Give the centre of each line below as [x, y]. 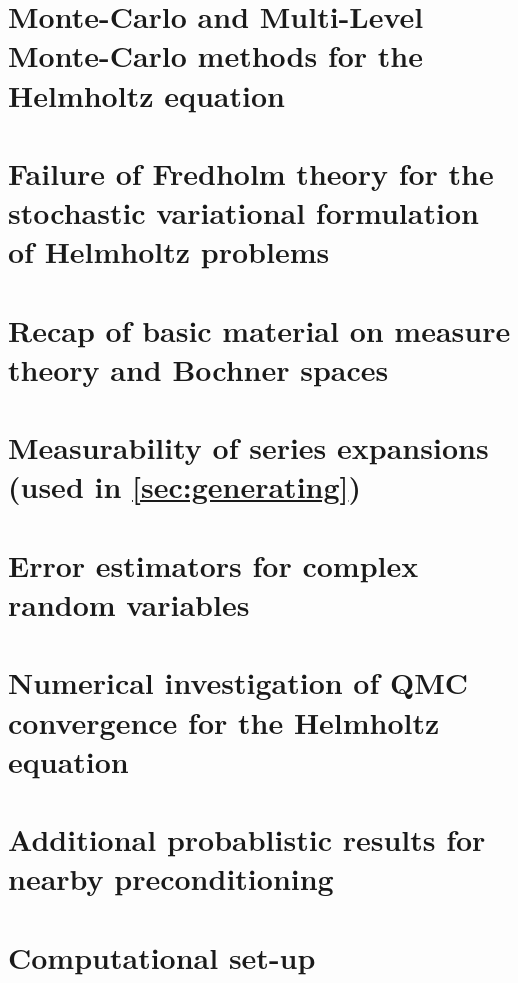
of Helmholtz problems [169, 251]
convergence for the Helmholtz [224, 721]
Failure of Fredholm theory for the [251, 172]
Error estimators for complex [213, 564]
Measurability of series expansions [248, 447]
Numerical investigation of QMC [238, 682]
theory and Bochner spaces [198, 368]
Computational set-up [162, 956]
